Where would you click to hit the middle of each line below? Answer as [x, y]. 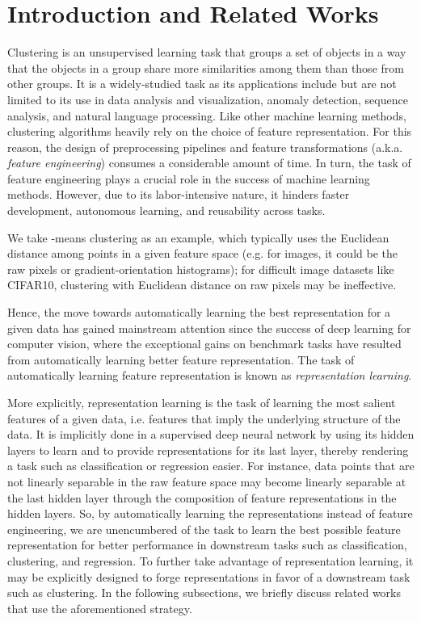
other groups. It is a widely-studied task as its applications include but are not [202, 84]
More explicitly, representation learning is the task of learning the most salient [202, 402]
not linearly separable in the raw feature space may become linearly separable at [207, 481]
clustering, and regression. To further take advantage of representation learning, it [210, 560]
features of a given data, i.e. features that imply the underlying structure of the [204, 418]
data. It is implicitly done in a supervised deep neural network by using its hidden [211, 434]
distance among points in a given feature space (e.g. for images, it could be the [202, 253]
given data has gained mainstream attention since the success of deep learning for [209, 328]
